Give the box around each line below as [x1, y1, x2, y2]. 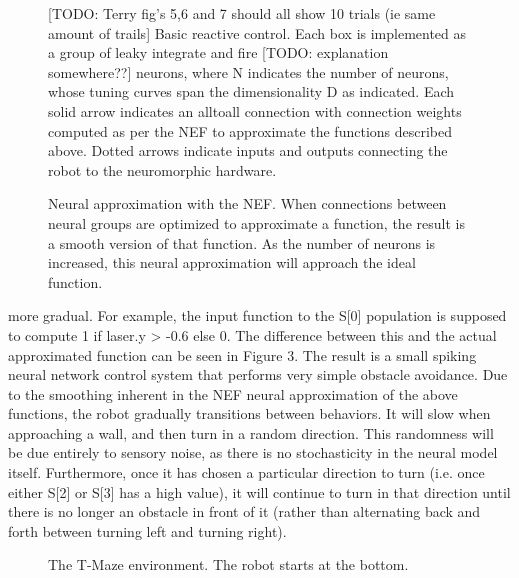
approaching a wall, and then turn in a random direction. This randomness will [8, 422, 494, 443]
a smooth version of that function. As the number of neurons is [48, 232, 436, 253]
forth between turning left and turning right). [8, 520, 287, 541]
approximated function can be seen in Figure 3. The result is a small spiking [8, 344, 477, 365]
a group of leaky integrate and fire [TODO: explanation [48, 42, 389, 63]
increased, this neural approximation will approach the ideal [48, 252, 416, 273]
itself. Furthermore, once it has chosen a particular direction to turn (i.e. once [8, 462, 485, 483]
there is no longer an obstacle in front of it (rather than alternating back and [8, 501, 481, 522]
